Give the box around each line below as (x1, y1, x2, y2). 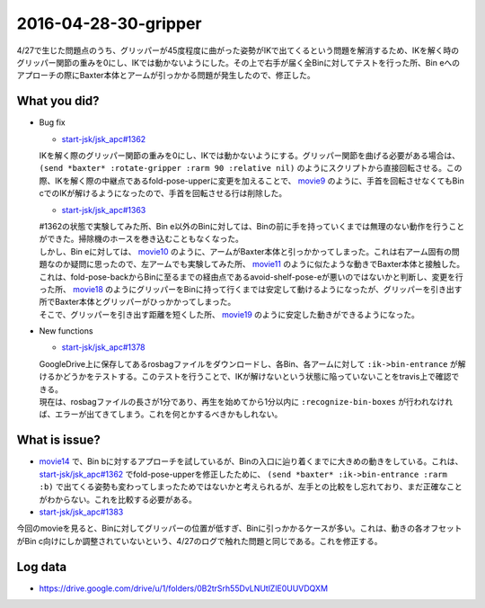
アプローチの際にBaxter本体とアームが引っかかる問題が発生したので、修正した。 (16, 70, 315, 81)
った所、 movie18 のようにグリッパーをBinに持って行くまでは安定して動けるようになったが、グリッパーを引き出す (39, 283, 463, 294)
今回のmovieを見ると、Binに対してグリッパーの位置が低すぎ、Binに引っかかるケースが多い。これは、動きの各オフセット (16, 523, 463, 534)
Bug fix (39, 117, 66, 128)
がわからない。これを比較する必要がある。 (39, 494, 197, 505)
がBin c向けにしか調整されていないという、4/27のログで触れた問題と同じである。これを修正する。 (16, 535, 383, 546)
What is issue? (16, 433, 101, 448)
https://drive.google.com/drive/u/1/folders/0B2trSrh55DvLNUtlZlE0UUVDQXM (39, 583, 328, 594)
